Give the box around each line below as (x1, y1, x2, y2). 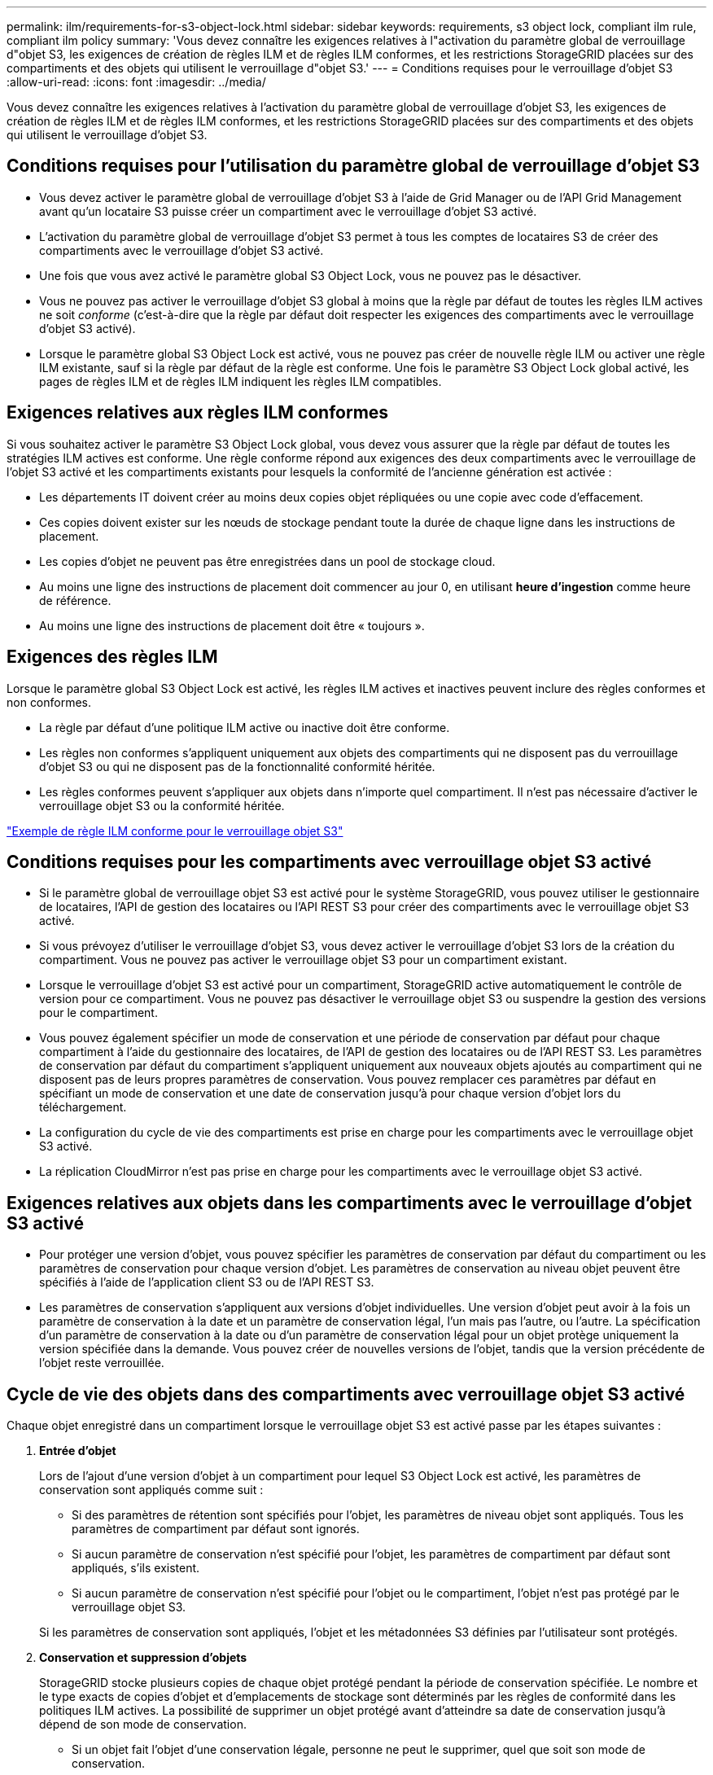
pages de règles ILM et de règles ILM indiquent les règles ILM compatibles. (39, 374, 442, 388)
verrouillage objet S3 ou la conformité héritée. (39, 798, 285, 813)
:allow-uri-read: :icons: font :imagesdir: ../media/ (7, 75, 266, 89)
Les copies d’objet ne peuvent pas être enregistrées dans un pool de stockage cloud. (39, 554, 496, 568)
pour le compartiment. (39, 1006, 158, 1020)
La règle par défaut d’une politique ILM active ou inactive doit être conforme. (39, 720, 450, 734)
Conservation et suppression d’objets (39, 1650, 247, 1665)
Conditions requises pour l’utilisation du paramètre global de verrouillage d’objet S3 (7, 156, 700, 177)
